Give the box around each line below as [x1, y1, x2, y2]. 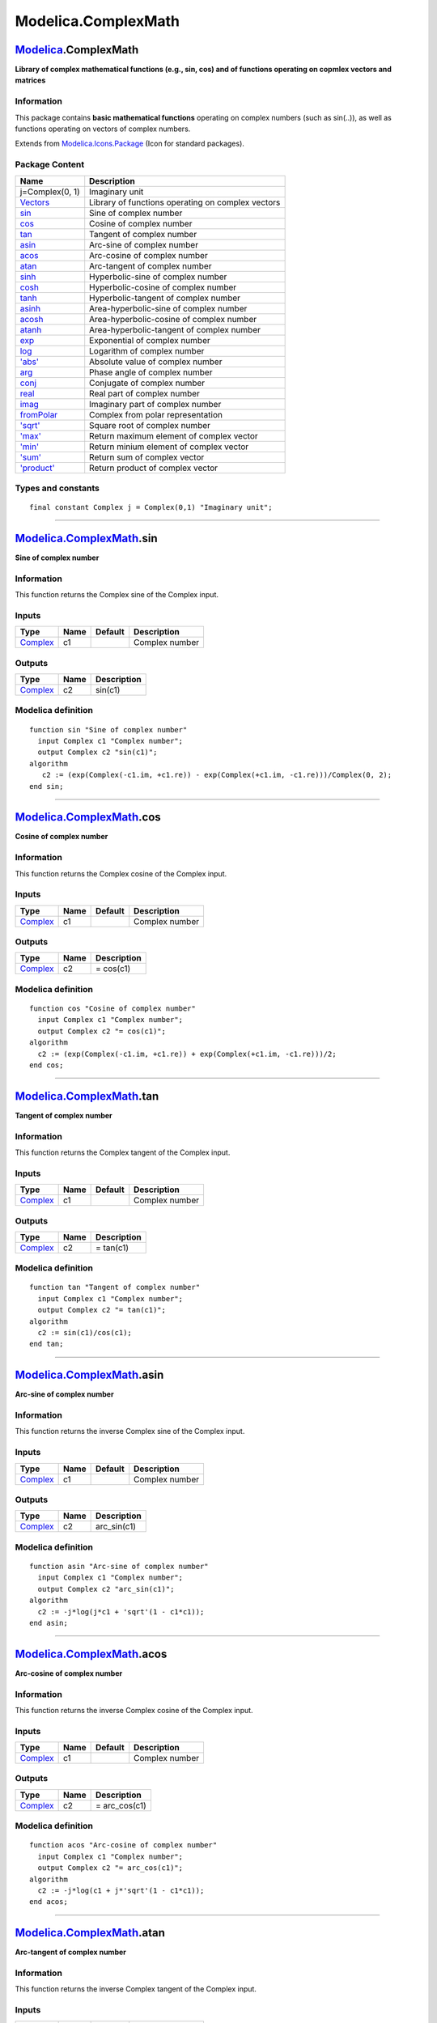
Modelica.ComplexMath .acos [15, 1647, 168, 1660]
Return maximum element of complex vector [89, 430, 258, 441]
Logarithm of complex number [89, 345, 205, 356]
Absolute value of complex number [89, 356, 223, 367]
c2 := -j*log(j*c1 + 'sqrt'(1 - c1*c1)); [37, 1607, 205, 1616]
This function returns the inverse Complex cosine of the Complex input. [15, 1705, 254, 1715]
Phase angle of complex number [89, 367, 213, 378]
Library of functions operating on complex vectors [89, 197, 281, 208]
